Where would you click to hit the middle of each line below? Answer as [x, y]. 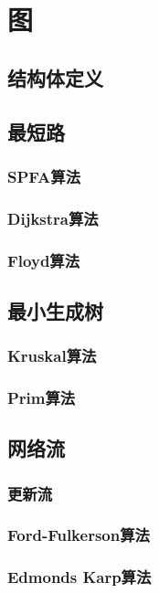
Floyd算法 [44, 260]
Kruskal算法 [52, 356]
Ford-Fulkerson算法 [79, 535]
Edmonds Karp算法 [79, 577]
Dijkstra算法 [53, 218]
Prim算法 [42, 398]
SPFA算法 [44, 176]
